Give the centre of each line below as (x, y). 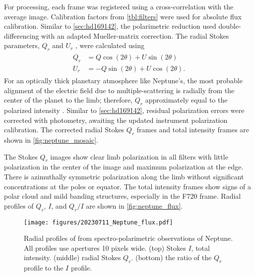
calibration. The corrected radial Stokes (64, 130)
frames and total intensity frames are (193, 130)
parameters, (22, 45)
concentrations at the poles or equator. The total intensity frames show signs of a (128, 186)
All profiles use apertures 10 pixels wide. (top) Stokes (105, 248)
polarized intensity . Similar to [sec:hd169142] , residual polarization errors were (124, 110)
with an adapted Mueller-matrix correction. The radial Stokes (135, 35)
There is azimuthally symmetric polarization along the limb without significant (124, 177)
